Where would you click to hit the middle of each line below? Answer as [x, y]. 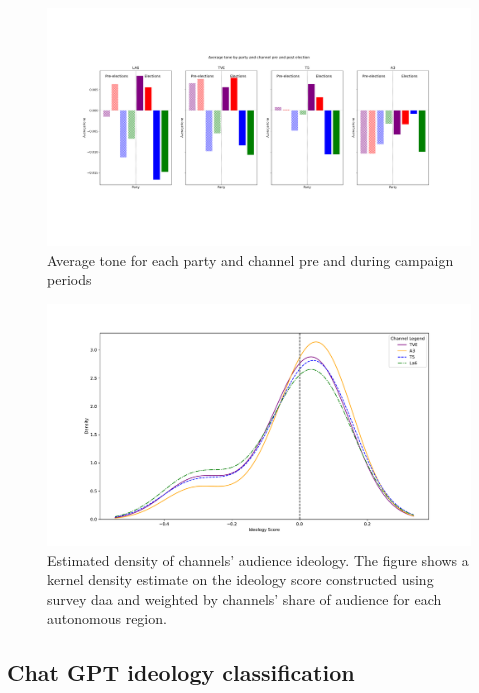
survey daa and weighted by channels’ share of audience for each [244, 598]
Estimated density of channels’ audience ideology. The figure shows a [258, 559]
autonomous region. [107, 618]
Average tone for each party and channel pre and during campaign [250, 259]
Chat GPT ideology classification [181, 672]
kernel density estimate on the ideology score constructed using [240, 579]
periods [69, 279]
